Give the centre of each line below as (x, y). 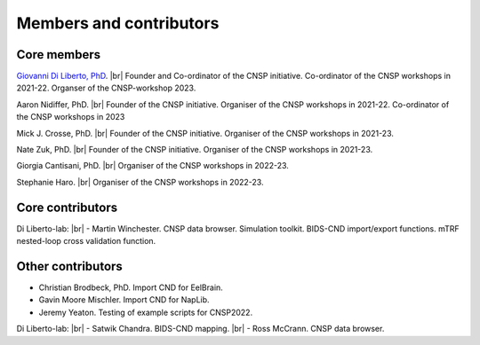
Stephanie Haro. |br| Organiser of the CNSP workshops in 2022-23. (140, 182)
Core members (59, 55)
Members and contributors (118, 23)
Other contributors (70, 266)
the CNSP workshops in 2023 (71, 117)
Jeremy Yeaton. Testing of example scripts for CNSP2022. (146, 312)
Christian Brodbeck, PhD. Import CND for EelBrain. (131, 287)
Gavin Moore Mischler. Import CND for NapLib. (124, 300)
